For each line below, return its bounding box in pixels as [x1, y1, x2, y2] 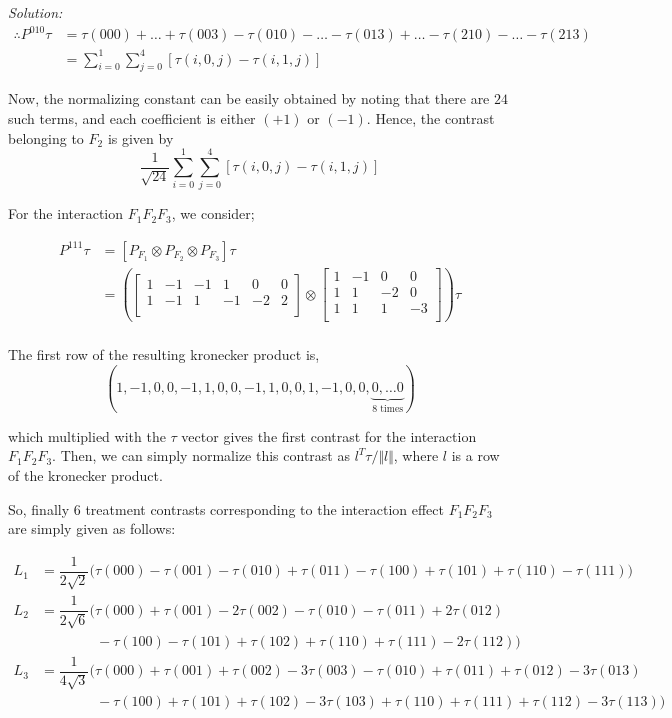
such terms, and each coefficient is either [8, 108, 256, 129]
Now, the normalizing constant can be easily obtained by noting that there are [8, 88, 490, 109]
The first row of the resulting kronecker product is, [8, 344, 320, 365]
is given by [107, 127, 174, 148]
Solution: [8, 2, 63, 22]
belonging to [8, 127, 84, 148]
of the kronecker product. [8, 464, 163, 485]
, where [393, 445, 439, 466]
